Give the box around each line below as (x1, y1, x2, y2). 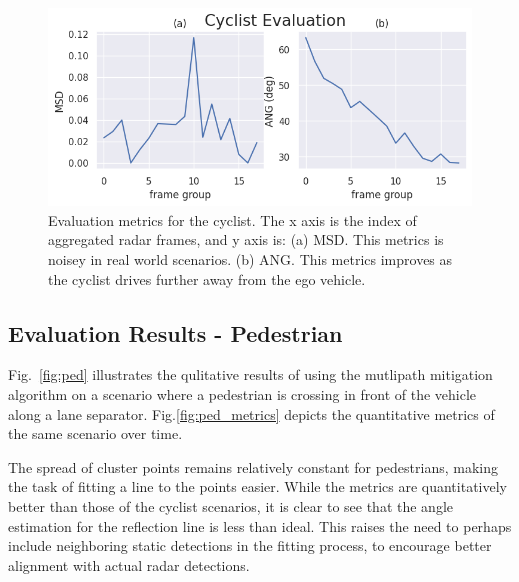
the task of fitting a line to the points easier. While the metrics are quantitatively (8, 476, 507, 497)
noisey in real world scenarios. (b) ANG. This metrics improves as (48, 249, 453, 270)
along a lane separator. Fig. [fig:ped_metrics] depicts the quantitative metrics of (8, 403, 495, 424)
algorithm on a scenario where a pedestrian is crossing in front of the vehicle (8, 384, 477, 405)
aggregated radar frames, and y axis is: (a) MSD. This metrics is (48, 229, 444, 250)
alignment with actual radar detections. (8, 554, 250, 575)
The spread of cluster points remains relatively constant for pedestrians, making (8, 456, 498, 477)
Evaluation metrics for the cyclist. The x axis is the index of (48, 209, 417, 230)
